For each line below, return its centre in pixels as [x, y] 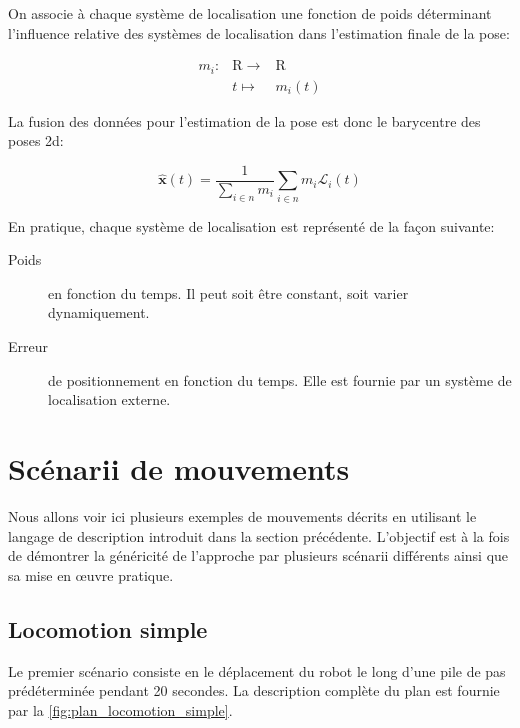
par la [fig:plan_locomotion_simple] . [120, 709]
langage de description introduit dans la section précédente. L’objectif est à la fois [259, 535]
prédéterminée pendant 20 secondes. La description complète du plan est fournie [254, 690]
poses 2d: [36, 140]
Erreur [28, 346]
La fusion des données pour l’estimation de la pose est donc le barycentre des [244, 120]
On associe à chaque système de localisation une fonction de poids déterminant [250, 13]
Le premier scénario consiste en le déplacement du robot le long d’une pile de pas [257, 670]
